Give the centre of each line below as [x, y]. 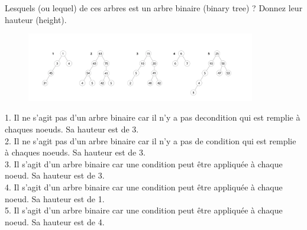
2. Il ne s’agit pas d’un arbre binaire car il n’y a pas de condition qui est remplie [151, 140]
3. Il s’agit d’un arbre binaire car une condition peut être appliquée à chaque [144, 163]
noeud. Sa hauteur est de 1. [55, 198]
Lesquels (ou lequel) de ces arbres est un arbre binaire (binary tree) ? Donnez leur [154, 8]
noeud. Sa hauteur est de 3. [55, 175]
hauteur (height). [36, 19]
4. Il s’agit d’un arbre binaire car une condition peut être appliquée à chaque [144, 187]
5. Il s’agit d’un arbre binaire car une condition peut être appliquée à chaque [144, 210]
